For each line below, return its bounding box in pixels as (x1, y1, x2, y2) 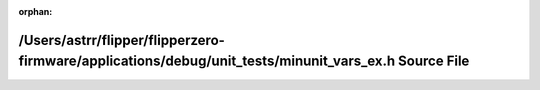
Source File (398, 53, 470, 70)
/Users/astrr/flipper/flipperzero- (18, 31, 225, 49)
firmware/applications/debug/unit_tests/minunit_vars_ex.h (18, 53, 396, 70)
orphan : (18, 6, 53, 17)
